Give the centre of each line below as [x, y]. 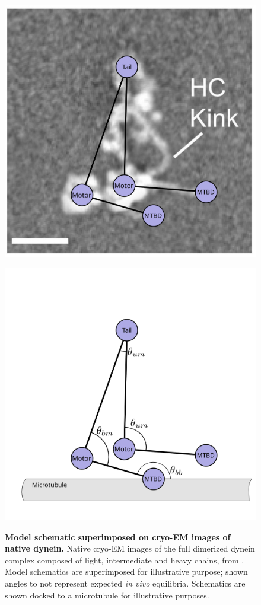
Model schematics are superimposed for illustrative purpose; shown [126, 571]
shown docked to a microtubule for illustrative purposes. [107, 595]
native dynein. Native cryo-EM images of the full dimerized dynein [130, 548]
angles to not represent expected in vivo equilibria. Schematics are [125, 583]
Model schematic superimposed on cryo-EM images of [118, 536]
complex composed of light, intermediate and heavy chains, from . [125, 560]
